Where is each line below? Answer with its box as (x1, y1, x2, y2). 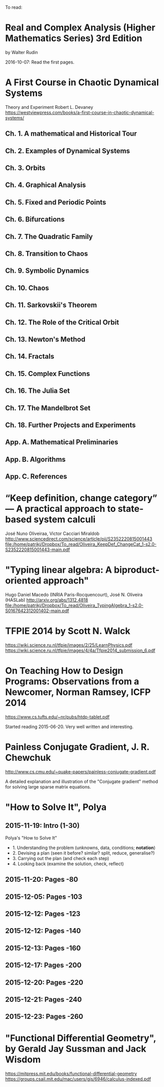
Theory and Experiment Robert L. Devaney (5, 104, 94, 110)
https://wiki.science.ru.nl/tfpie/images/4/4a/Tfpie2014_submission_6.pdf (5, 647, 155, 653)
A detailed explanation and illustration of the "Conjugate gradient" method (5, 778, 158, 784)
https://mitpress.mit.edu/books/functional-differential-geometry (5, 1071, 137, 1077)
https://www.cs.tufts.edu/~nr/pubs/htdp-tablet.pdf (5, 713, 110, 720)
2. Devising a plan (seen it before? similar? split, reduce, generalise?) (12, 850, 155, 856)
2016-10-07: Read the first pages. (5, 59, 75, 65)
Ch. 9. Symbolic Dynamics (5, 267, 89, 275)
